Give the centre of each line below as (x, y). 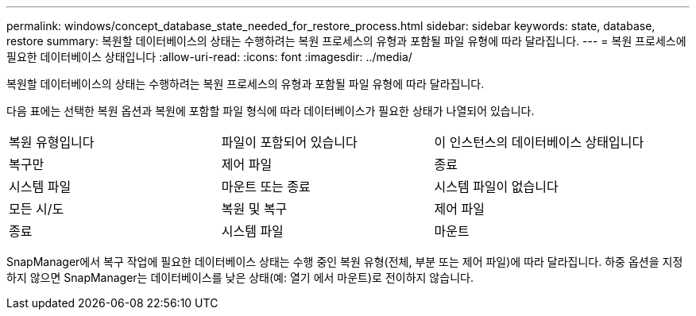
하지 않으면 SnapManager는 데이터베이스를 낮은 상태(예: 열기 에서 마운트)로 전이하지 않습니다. (240, 277)
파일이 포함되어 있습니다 (289, 142)
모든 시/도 (37, 209)
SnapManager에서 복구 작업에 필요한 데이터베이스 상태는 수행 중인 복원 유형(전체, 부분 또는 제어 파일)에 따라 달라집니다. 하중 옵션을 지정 (345, 262)
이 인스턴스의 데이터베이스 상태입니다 (539, 142)
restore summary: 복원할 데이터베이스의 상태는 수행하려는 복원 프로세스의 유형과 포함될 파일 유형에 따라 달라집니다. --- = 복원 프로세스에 (346, 41)
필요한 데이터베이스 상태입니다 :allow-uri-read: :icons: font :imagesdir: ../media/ (209, 57)
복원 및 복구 (254, 209)
